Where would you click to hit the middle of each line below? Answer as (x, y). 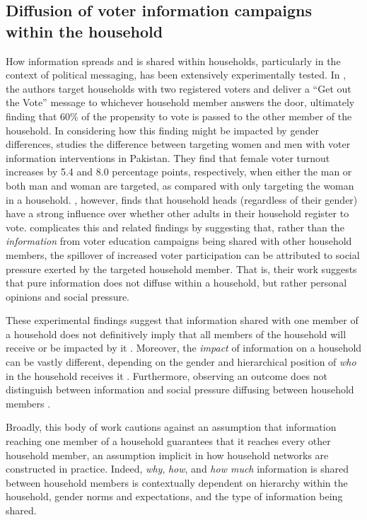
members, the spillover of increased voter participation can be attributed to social (183, 254)
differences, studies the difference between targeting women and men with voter (178, 144)
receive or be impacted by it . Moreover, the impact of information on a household (184, 348)
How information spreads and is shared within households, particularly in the (173, 60)
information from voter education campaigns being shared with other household (179, 241)
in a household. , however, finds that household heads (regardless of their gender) (182, 199)
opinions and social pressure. (68, 296)
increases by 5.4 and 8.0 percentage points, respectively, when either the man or (179, 172)
